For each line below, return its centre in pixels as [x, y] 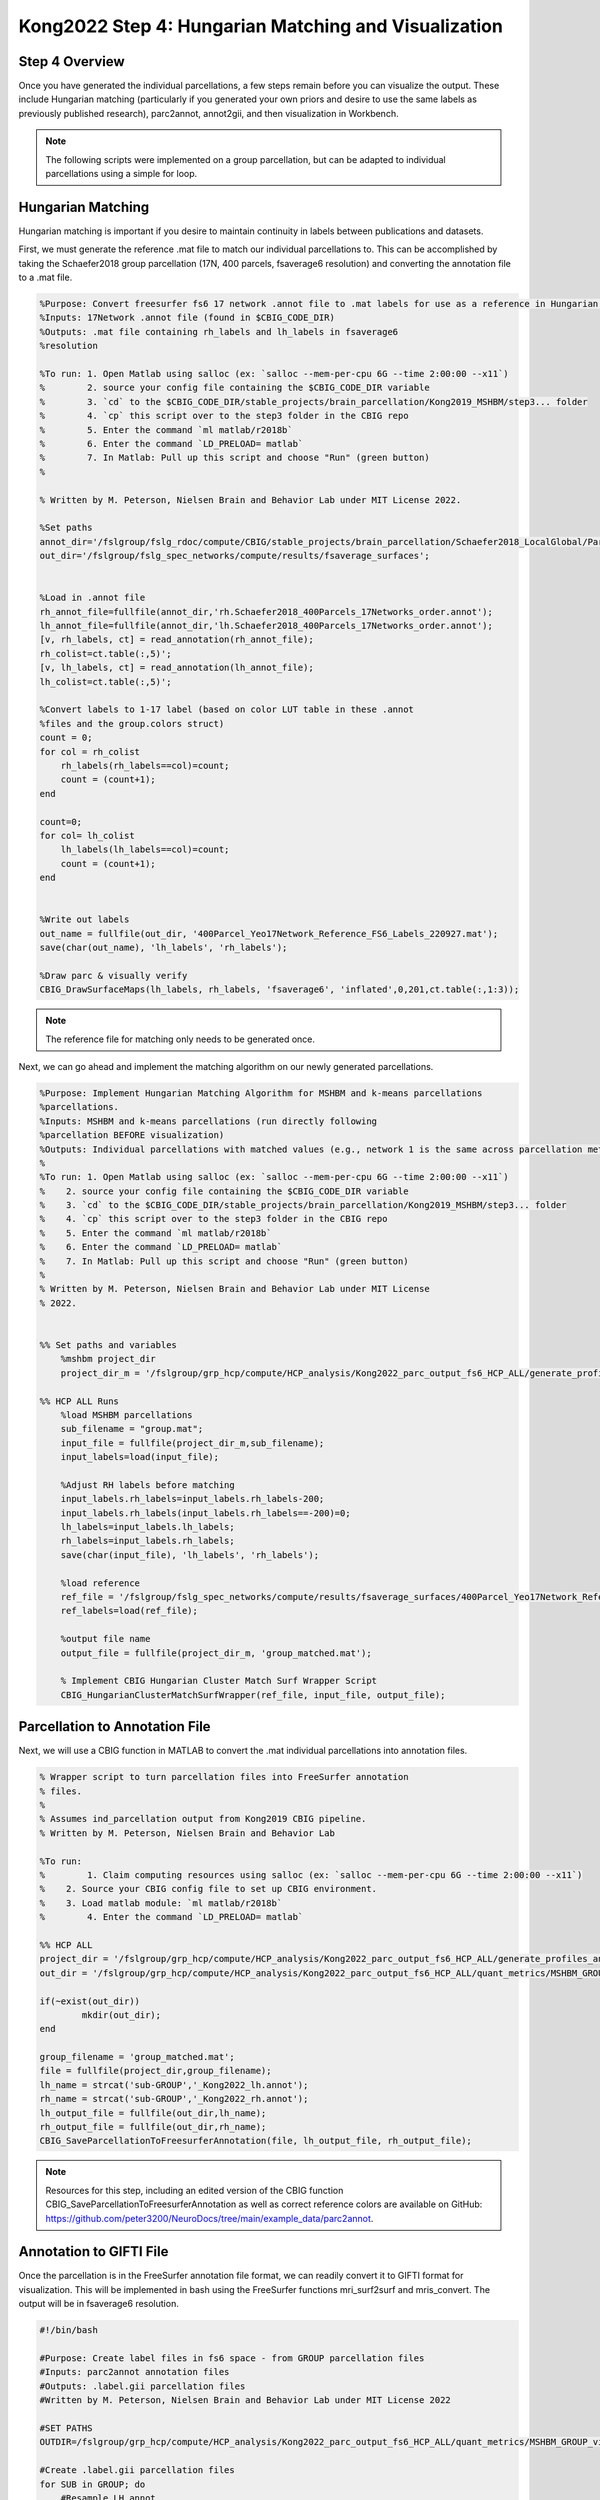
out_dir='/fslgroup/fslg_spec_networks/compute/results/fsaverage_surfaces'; [234, 556]
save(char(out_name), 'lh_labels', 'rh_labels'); [163, 948]
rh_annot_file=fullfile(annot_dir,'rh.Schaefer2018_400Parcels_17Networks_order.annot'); [266, 611]
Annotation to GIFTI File [93, 2251]
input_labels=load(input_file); [140, 1457]
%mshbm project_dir [108, 1359]
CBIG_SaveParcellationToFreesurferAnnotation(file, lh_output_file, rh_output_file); [255, 2141]
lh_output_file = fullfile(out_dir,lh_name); [153, 2113]
